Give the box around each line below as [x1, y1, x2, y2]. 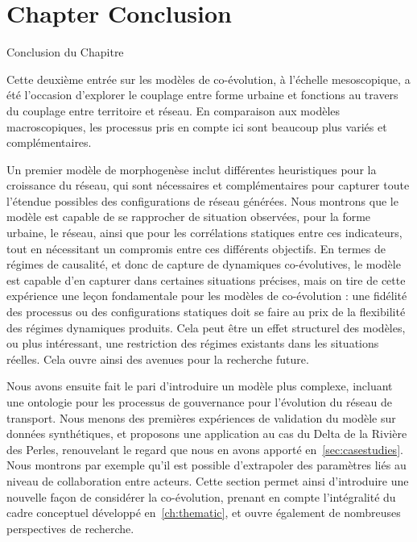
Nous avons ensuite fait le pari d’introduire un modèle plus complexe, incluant [6, 377, 393, 394]
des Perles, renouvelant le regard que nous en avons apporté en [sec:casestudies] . [6, 440, 403, 457]
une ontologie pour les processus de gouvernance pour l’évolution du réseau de [6, 394, 392, 410]
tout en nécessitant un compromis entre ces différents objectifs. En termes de [6, 240, 386, 256]
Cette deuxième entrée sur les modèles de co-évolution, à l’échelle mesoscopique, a [6, 70, 411, 87]
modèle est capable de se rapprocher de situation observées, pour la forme [6, 208, 371, 225]
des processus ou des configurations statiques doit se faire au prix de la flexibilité [6, 303, 406, 320]
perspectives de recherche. [6, 519, 134, 536]
